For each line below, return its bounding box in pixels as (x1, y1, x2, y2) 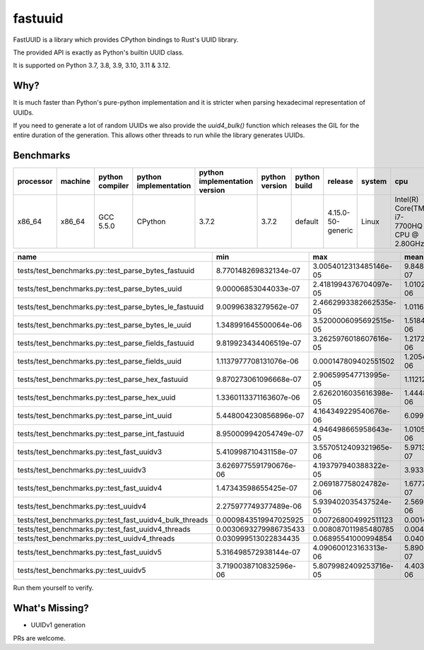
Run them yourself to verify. (13, 584, 95, 592)
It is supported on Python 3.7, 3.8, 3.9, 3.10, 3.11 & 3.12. (13, 61, 171, 70)
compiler (98, 181, 129, 191)
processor (17, 177, 53, 187)
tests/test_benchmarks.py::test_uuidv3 (17, 465, 146, 475)
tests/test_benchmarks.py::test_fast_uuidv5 (17, 547, 162, 557)
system (361, 177, 387, 187)
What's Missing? (13, 602, 89, 615)
